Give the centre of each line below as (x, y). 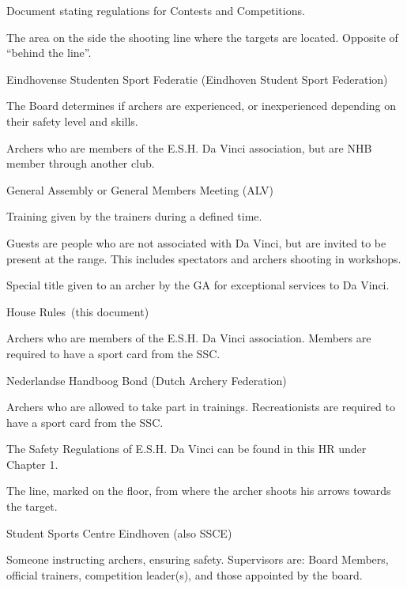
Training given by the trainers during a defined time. (134, 216)
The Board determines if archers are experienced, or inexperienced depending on (202, 106)
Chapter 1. (32, 464)
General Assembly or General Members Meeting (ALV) (140, 189)
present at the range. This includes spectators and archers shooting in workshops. (204, 258)
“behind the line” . (49, 53)
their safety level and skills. (72, 121)
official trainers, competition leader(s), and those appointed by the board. (185, 574)
